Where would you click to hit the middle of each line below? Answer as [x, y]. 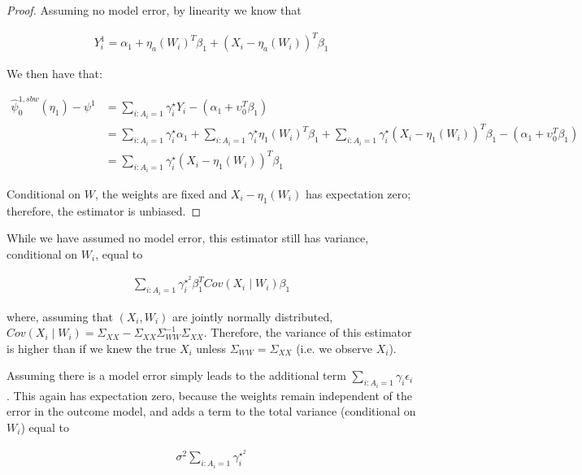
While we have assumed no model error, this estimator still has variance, [188, 238]
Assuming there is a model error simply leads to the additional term [176, 375]
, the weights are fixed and [161, 193]
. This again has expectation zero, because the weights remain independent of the [209, 395]
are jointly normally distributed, [253, 316]
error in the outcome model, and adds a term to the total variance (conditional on [211, 411]
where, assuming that [60, 316]
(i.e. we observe [334, 348]
